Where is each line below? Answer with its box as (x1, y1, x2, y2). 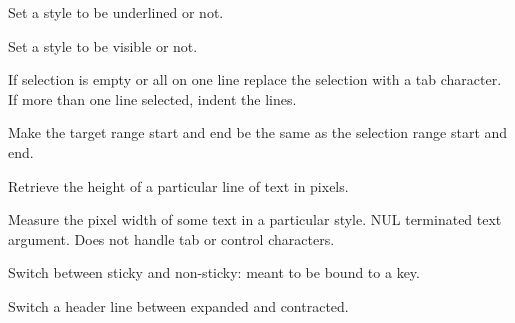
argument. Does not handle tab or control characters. (8, 228, 335, 249)
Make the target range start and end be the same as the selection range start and (8, 122, 508, 143)
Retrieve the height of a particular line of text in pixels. (8, 175, 349, 196)
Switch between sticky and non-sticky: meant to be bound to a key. (8, 262, 420, 283)
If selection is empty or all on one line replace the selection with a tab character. (8, 69, 502, 90)
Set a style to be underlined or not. (8, 2, 224, 22)
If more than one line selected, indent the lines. (8, 88, 297, 109)
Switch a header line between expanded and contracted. (8, 295, 349, 316)
